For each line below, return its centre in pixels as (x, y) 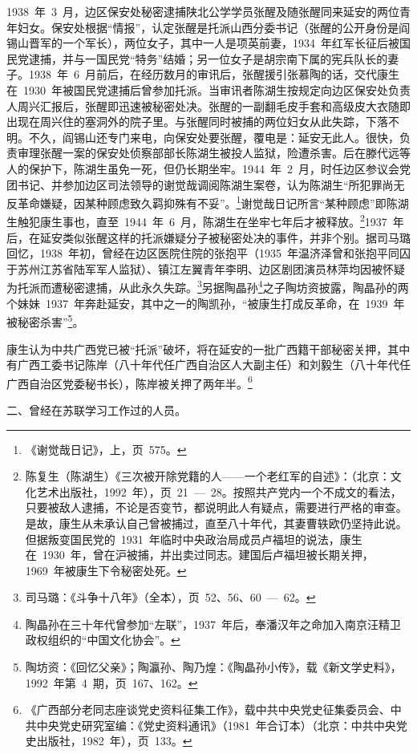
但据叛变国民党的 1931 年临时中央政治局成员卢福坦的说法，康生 (194, 539)
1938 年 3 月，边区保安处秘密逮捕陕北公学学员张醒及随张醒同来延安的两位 (203, 11)
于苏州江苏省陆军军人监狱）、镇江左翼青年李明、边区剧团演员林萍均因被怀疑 (206, 268)
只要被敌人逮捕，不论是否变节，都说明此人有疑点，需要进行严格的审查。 (216, 507)
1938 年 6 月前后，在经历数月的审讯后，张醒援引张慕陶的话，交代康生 (214, 74)
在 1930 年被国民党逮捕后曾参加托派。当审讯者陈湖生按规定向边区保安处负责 (208, 89)
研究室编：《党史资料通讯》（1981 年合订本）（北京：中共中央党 (244, 725)
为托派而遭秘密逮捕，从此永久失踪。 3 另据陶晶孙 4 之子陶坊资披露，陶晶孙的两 (208, 286)
